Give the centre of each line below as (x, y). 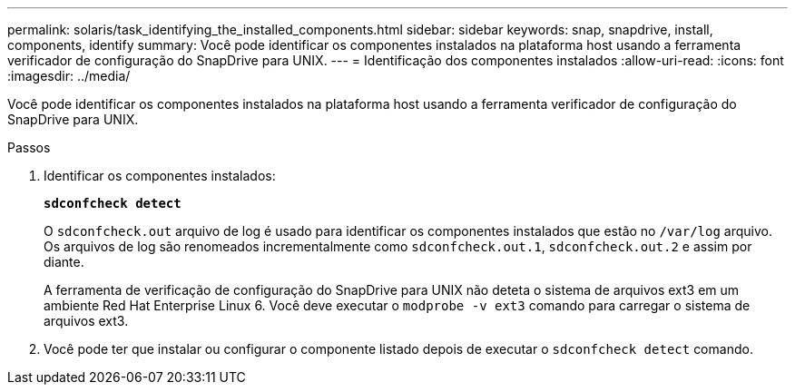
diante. (64, 262)
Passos (29, 147)
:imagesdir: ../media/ (69, 76)
